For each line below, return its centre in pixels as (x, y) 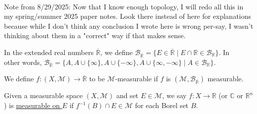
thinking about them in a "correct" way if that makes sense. (95, 35)
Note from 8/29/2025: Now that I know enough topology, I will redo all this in (124, 6)
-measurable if (136, 79)
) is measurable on (32, 105)
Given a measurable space (43, 95)
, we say (174, 95)
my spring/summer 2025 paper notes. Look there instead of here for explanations (128, 16)
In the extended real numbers (49, 52)
